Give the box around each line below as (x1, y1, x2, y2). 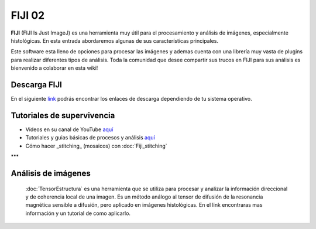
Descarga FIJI (11, 80, 63, 90)
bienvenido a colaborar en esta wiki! (11, 64, 98, 71)
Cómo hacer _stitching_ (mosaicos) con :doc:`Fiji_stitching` (25, 142, 167, 149)
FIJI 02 (11, 9, 45, 22)
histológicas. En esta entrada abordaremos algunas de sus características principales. (11, 37, 219, 44)
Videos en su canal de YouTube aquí (25, 126, 114, 133)
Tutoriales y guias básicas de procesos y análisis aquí (25, 134, 155, 141)
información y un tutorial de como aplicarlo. (25, 210, 131, 217)
